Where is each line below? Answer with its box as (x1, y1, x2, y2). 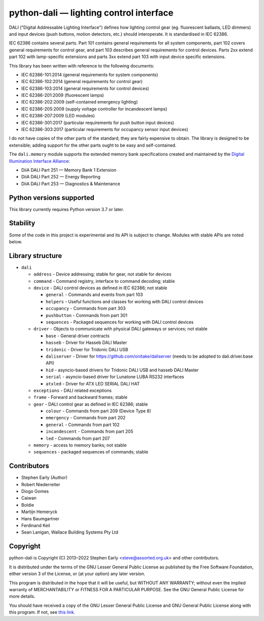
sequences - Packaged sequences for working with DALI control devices (45, 319, 194, 325)
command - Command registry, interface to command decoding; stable (33, 278, 176, 284)
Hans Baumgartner (21, 515, 60, 521)
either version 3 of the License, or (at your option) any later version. (9, 571, 146, 577)
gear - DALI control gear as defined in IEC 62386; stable (33, 401, 148, 407)
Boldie (21, 502, 34, 508)
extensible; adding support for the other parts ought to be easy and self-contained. (9, 142, 177, 148)
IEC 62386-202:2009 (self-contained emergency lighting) (21, 99, 138, 105)
